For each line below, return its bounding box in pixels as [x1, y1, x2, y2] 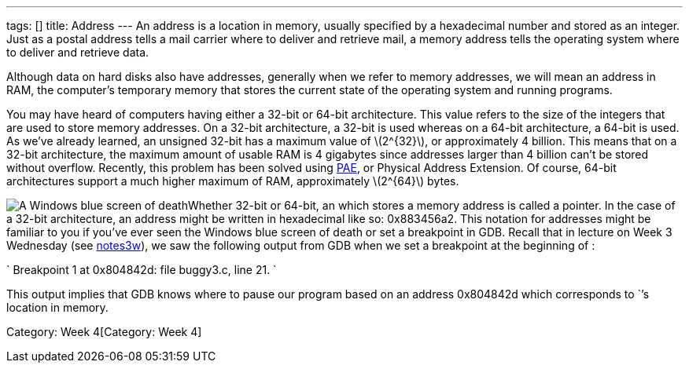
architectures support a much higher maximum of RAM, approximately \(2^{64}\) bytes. [6, 174, 459, 188]
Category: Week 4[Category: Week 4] [6, 325, 202, 338]
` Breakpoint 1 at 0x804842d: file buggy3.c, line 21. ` [6, 263, 277, 276]
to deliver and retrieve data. [6, 46, 149, 59]
